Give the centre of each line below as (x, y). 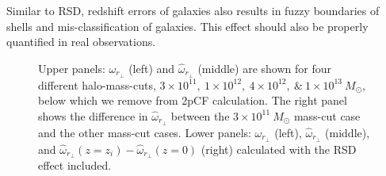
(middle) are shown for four (264, 68)
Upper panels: (72, 68)
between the (200, 115)
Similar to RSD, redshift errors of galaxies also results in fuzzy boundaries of (193, 10)
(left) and (152, 68)
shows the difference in (93, 115)
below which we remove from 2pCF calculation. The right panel (193, 100)
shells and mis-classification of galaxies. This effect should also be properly (187, 26)
